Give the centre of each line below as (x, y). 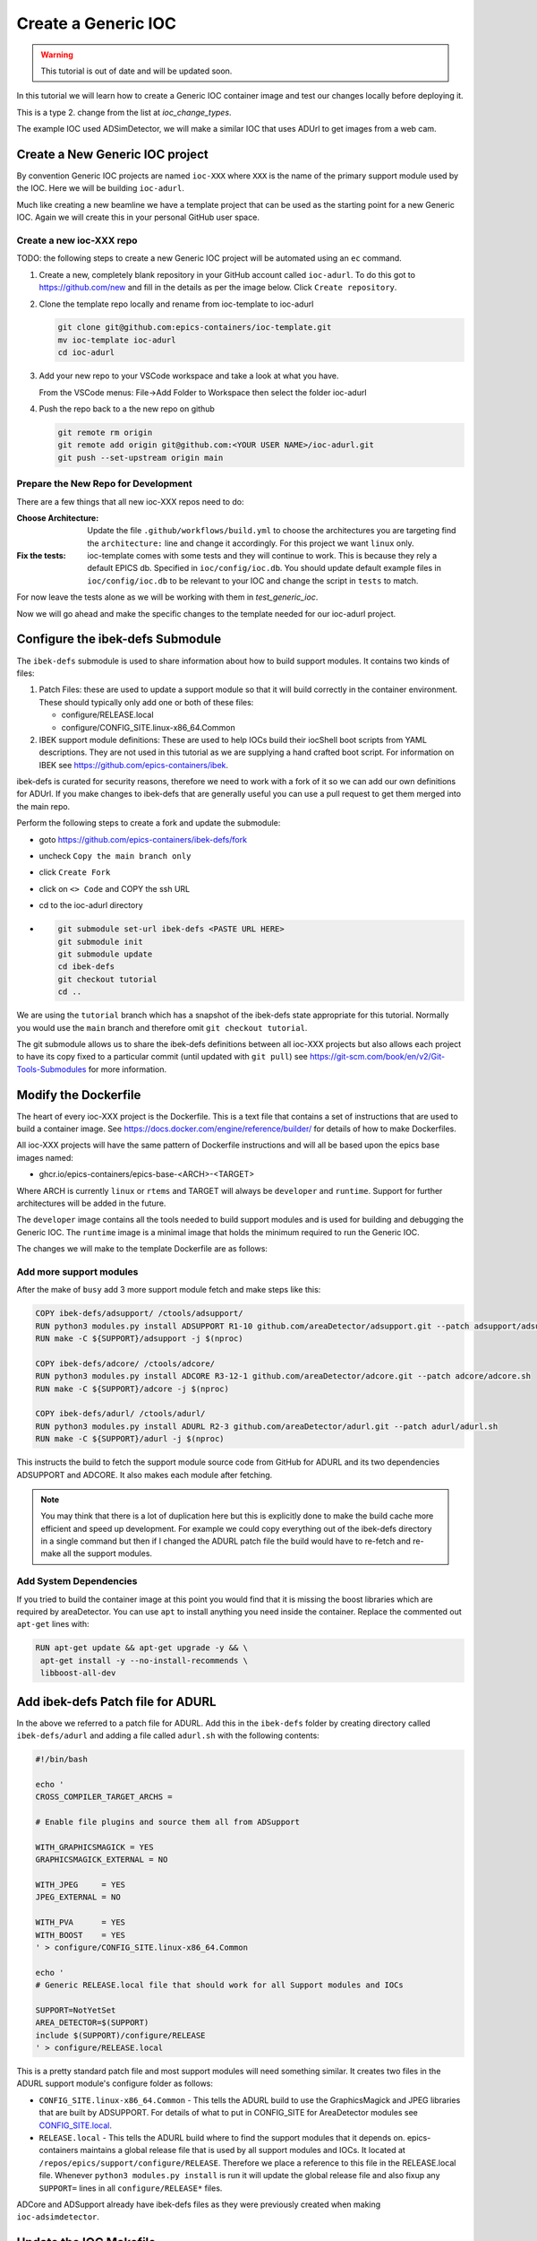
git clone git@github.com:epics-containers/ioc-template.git (195, 328)
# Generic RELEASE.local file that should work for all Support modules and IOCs (220, 1985)
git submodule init (100, 942)
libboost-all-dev (78, 1673)
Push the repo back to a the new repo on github (127, 409)
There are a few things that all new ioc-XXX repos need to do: (131, 501)
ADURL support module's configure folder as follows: (115, 2083)
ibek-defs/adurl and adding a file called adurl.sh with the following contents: (168, 1735)
